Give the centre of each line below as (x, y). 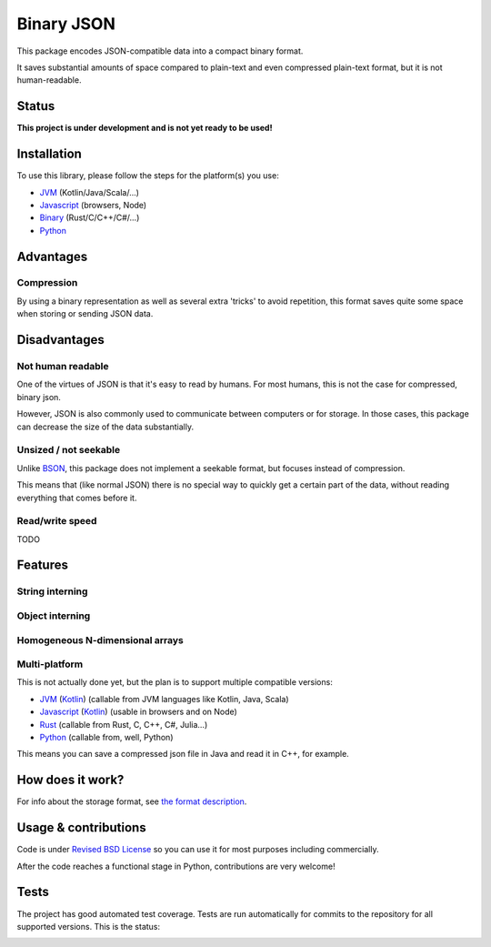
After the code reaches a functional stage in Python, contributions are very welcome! (176, 866)
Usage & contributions (81, 828)
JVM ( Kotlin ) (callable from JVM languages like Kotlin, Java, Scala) (165, 699)
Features (42, 565)
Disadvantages (60, 340)
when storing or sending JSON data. (85, 314)
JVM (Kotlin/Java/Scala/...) (90, 192)
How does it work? (70, 780)
